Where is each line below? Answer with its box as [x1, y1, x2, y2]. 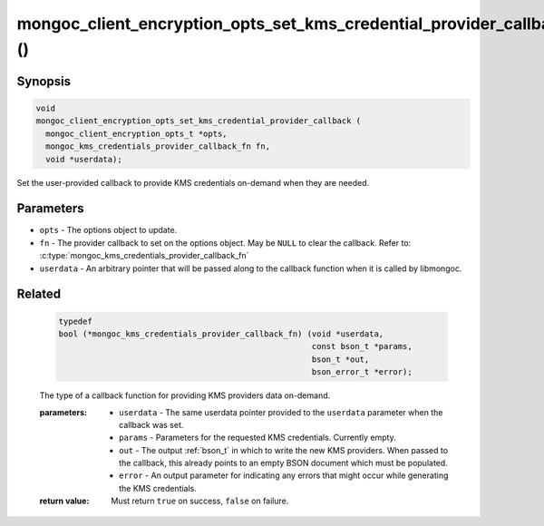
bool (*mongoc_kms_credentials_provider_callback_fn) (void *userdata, [58, 328, 384, 339]
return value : [39, 495, 90, 507]
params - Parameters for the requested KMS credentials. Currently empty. [119, 432, 396, 443]
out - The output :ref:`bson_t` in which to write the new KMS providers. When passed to [119, 444, 449, 455]
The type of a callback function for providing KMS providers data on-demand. [39, 390, 331, 401]
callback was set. [119, 419, 184, 430]
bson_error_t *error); [311, 367, 413, 377]
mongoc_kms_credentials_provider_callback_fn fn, [45, 141, 271, 151]
